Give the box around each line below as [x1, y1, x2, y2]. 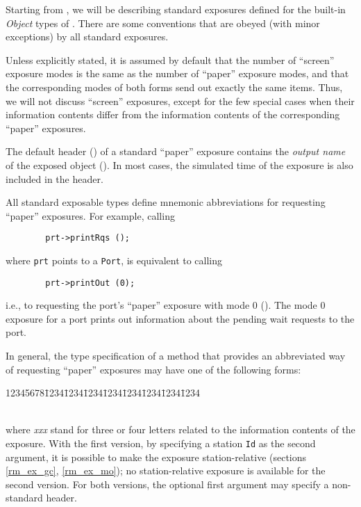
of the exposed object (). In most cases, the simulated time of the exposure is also [6, 157, 353, 172]
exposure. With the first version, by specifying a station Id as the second [6, 436, 316, 451]
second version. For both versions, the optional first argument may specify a [6, 476, 329, 491]
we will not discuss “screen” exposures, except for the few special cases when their [6, 93, 355, 108]
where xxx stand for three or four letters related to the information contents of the [6, 422, 355, 437]
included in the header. [6, 171, 103, 186]
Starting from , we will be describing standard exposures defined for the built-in [6, 2, 346, 16]
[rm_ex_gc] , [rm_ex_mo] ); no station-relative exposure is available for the [6, 463, 326, 478]
